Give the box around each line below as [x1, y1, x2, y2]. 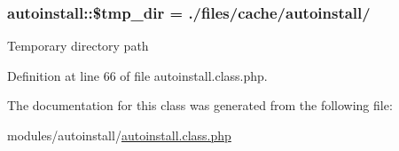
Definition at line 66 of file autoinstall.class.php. [7, 66, 268, 84]
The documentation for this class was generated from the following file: [7, 96, 393, 115]
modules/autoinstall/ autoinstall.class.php [7, 126, 231, 144]
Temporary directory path [7, 36, 149, 55]
